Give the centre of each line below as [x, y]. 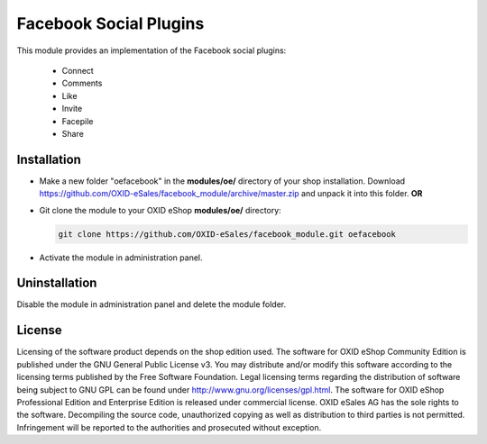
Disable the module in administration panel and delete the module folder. [152, 304]
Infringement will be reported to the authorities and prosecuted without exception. [169, 427]
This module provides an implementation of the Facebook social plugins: [152, 50]
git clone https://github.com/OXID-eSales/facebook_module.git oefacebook [227, 234]
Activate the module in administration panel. [121, 258]
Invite [72, 109]
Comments [82, 83]
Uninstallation [57, 283]
